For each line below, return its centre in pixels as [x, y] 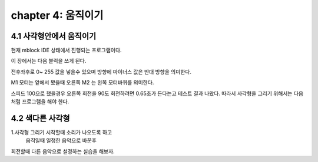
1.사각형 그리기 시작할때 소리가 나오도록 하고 [62, 132]
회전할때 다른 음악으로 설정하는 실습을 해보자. [63, 151]
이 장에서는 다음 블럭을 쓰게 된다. [49, 61]
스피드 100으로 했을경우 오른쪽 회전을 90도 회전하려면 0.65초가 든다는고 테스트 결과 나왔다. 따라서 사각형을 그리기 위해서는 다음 [157, 93]
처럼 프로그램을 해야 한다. [40, 102]
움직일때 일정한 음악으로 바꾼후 [61, 140]
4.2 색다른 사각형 [40, 118]
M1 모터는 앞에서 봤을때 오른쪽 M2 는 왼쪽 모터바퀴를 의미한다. [82, 83]
